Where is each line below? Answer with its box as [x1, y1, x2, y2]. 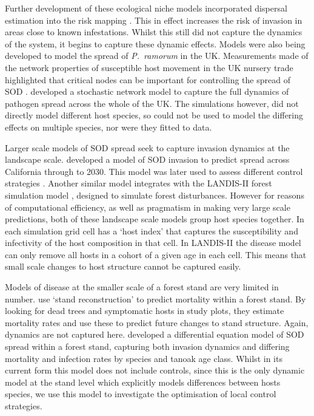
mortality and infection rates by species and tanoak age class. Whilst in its [5, 352, 282, 364]
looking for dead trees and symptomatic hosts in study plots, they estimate [5, 304, 284, 317]
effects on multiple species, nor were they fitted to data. [5, 120, 212, 133]
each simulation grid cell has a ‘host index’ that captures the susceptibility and [5, 224, 298, 237]
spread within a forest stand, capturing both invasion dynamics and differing [5, 340, 290, 353]
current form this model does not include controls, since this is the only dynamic [5, 364, 305, 377]
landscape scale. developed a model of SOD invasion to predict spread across [5, 153, 290, 166]
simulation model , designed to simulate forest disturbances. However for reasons [5, 188, 304, 201]
